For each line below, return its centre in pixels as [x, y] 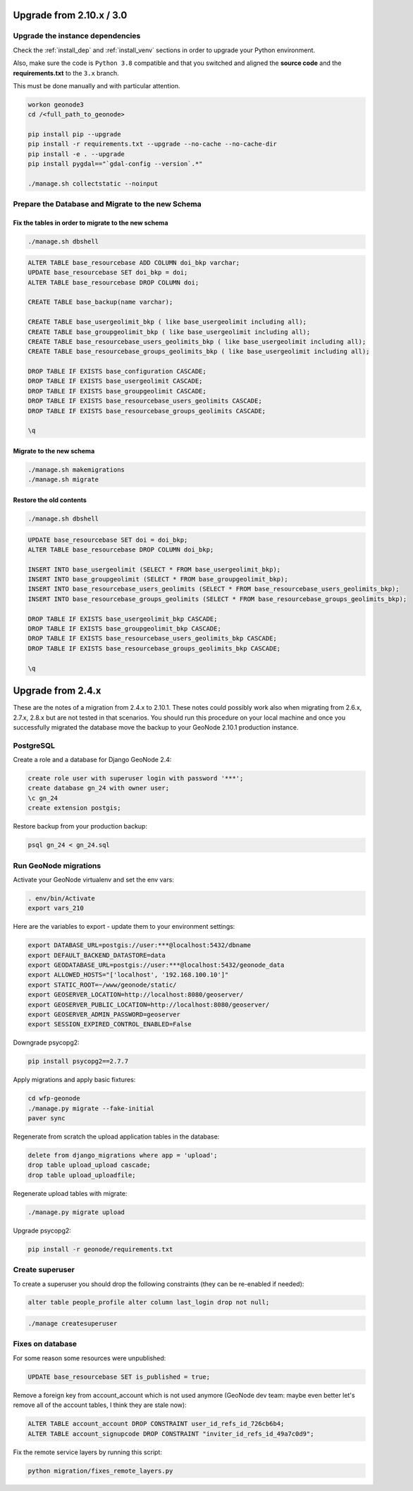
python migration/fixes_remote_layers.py [100, 1471]
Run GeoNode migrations [57, 865]
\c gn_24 [43, 798]
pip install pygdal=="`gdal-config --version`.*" [115, 164]
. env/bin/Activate [61, 898]
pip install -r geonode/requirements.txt [100, 1249]
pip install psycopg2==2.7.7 [78, 1062]
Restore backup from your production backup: [80, 826]
